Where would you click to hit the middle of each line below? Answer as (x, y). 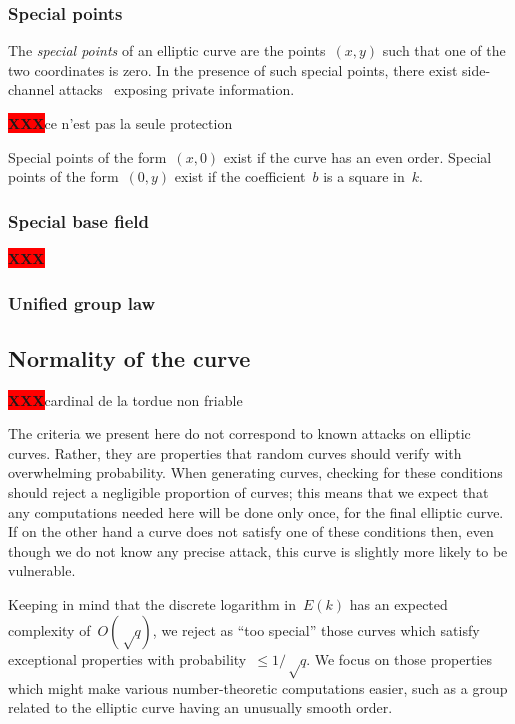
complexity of (49, 629)
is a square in (364, 176)
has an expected (398, 603)
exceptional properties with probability (127, 658)
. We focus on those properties (399, 658)
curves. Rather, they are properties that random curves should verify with (235, 452)
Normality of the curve (129, 357)
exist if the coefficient (240, 176)
